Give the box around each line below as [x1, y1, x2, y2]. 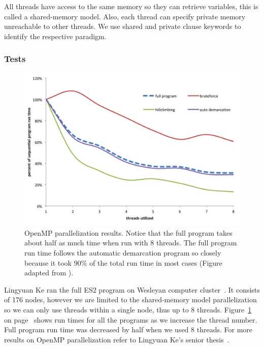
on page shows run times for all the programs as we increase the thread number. [4, 314, 257, 325]
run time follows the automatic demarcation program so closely [24, 247, 221, 258]
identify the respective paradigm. [4, 30, 107, 41]
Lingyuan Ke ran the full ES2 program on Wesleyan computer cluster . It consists [4, 284, 260, 295]
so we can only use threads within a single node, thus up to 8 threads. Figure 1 [4, 304, 252, 314]
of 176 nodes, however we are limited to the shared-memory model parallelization [4, 294, 257, 305]
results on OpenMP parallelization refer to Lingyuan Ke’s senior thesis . [4, 334, 229, 344]
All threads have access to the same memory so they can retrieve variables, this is [4, 1, 258, 11]
